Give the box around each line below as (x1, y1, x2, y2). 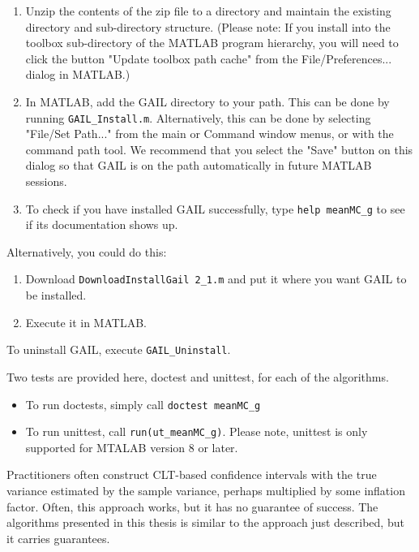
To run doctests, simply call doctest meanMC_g (25, 395, 261, 412)
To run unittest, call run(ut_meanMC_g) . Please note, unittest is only (25, 423, 368, 440)
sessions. (25, 173, 67, 189)
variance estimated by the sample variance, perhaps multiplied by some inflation (6, 482, 405, 499)
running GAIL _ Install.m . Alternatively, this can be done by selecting (25, 109, 371, 126)
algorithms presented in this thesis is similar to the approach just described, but (6, 514, 404, 531)
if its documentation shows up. (25, 216, 178, 233)
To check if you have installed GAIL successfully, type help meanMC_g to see (25, 200, 405, 217)
